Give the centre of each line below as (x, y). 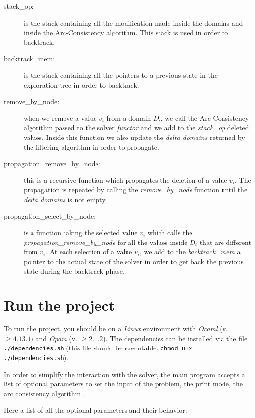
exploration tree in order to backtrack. (81, 85)
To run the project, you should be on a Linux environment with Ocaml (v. (116, 329)
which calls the (170, 232)
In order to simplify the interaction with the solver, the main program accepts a (125, 374)
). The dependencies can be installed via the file (175, 338)
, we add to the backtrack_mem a (190, 252)
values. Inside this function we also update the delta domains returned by (134, 137)
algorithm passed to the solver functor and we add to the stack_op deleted (136, 127)
